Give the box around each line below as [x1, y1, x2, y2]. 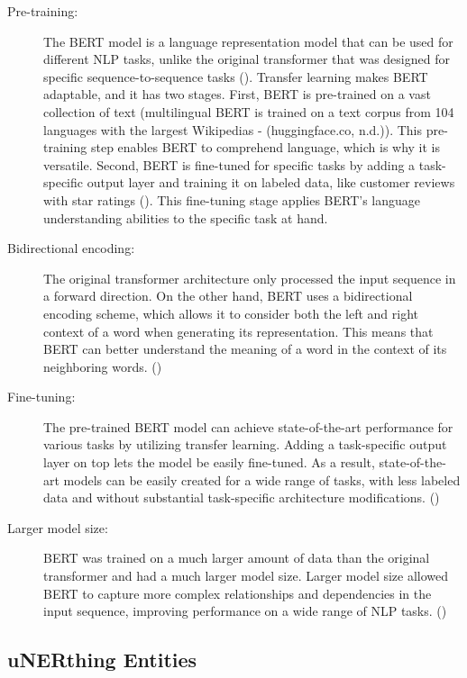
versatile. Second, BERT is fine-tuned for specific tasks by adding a [43, 155, 416, 174]
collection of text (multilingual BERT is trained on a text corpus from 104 [43, 102, 454, 121]
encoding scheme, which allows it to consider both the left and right [43, 303, 419, 322]
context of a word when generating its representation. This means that [43, 321, 434, 340]
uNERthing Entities [7, 646, 197, 673]
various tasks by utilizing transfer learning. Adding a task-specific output [43, 435, 447, 454]
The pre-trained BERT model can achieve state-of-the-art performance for [43, 417, 453, 436]
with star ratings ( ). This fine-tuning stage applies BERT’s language [43, 190, 421, 209]
